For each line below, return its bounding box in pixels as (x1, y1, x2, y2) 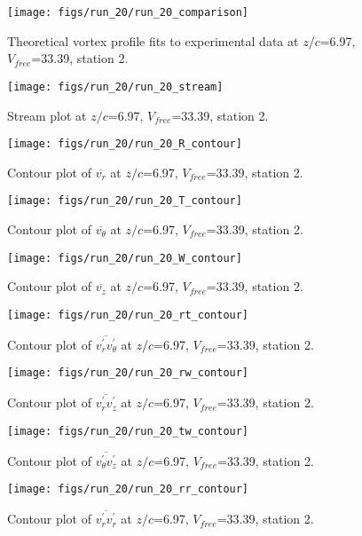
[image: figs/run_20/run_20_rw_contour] (7, 367, 249, 380)
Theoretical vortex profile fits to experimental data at (7, 31, 299, 50)
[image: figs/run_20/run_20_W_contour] (7, 251, 242, 264)
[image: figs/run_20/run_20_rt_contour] (7, 308, 249, 321)
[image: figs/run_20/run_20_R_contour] (7, 138, 242, 151)
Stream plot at (7, 106, 87, 124)
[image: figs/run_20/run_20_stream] (7, 80, 224, 93)
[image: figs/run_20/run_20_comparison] (7, 6, 249, 19)
